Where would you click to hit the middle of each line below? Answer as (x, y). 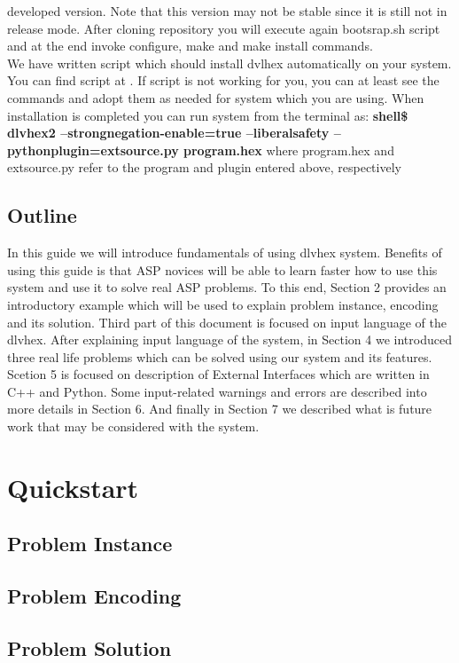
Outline (42, 215)
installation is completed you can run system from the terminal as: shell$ (208, 115)
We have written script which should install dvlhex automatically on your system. (229, 63)
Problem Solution (89, 648)
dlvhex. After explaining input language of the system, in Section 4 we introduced (229, 339)
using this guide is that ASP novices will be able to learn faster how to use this (222, 269)
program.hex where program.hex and (289, 150)
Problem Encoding (94, 596)
